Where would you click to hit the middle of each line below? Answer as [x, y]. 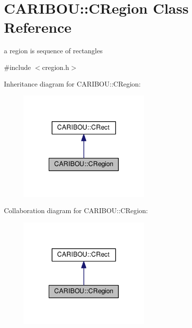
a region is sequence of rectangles [53, 51]
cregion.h [56, 67]
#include [18, 67]
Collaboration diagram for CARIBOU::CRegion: [76, 210]
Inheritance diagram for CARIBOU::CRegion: [72, 83]
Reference [38, 27]
